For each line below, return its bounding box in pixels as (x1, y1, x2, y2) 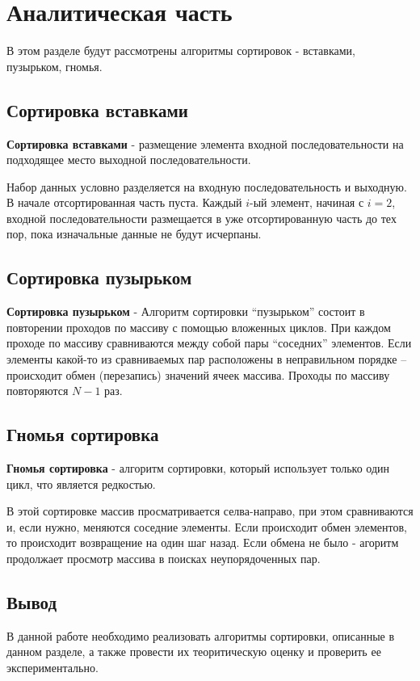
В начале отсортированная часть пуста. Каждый (6, 194, 242, 211)
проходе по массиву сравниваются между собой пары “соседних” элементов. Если (6, 334, 412, 351)
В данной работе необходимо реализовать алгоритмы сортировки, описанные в (6, 627, 395, 644)
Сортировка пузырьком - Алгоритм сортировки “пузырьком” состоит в (6, 303, 365, 320)
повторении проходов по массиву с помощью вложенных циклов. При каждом (6, 318, 391, 335)
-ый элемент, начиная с (250, 194, 364, 211)
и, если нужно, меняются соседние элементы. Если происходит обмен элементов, (6, 518, 407, 535)
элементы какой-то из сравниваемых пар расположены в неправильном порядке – (6, 351, 407, 368)
